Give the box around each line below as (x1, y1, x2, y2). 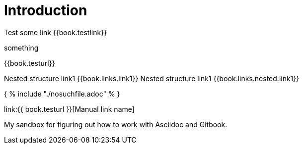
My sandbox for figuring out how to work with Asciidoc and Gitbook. (4, 120, 227, 129)
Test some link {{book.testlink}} (4, 28, 107, 37)
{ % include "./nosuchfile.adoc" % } (4, 89, 120, 98)
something (4, 43, 39, 52)
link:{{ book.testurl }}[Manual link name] (4, 104, 135, 113)
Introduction (4, 2, 87, 19)
